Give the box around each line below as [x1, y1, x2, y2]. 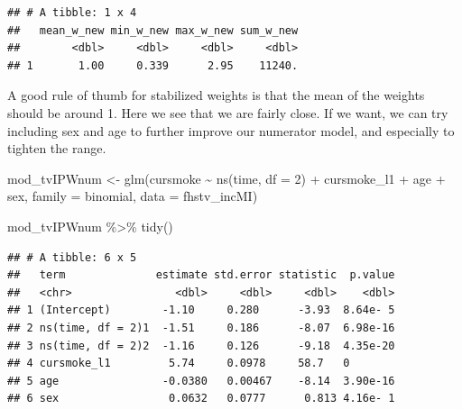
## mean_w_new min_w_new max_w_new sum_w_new [7, 23, 299, 37]
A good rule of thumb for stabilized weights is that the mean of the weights [7, 86, 425, 105]
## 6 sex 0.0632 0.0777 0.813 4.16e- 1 [7, 392, 395, 405]
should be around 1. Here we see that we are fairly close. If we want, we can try [7, 103, 448, 122]
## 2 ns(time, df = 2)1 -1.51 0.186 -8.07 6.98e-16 [7, 321, 395, 334]
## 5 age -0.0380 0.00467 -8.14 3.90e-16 [7, 374, 395, 387]
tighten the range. [7, 139, 106, 158]
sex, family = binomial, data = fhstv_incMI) [7, 186, 258, 205]
